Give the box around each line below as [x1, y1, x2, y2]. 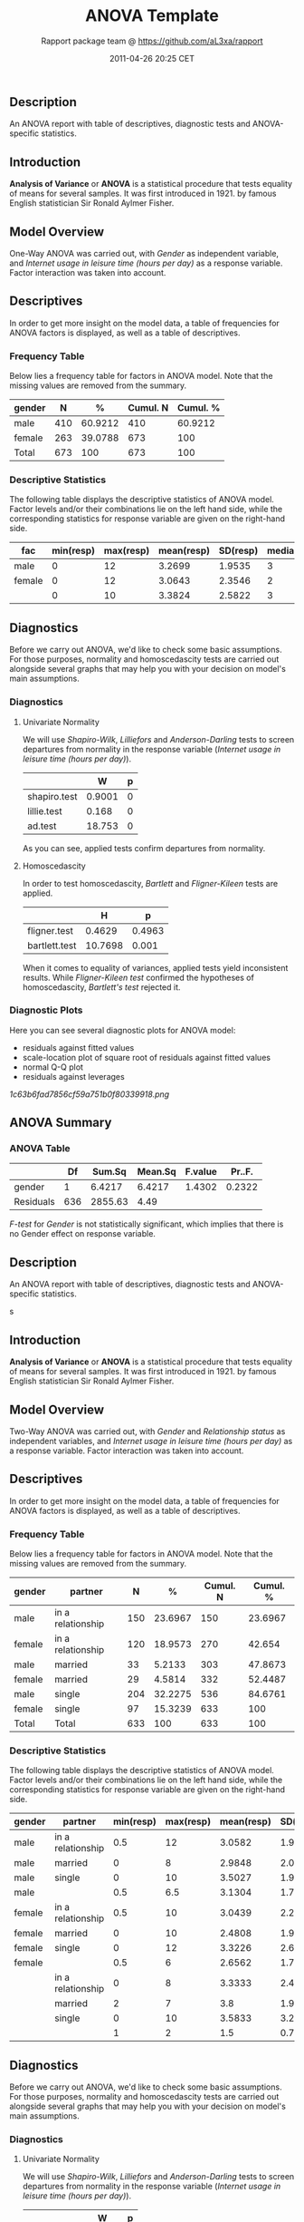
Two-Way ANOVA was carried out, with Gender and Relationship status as [9, 1425, 286, 1437]
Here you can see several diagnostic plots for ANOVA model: [9, 1024, 236, 1035]
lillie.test [26, 804, 62, 817]
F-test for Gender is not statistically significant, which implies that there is [9, 1218, 284, 1229]
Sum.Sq [91, 1166, 127, 1179]
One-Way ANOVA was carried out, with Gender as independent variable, [9, 247, 279, 258]
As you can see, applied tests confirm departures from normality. [22, 842, 266, 853]
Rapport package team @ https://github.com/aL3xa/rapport [40, 35, 264, 46]
